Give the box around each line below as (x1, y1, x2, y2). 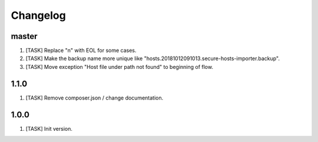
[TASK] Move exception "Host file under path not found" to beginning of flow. (25, 63, 213, 70)
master (11, 31, 38, 41)
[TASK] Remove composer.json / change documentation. (25, 94, 164, 101)
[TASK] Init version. (25, 125, 73, 132)
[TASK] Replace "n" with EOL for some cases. (25, 47, 137, 54)
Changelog (11, 9, 66, 22)
